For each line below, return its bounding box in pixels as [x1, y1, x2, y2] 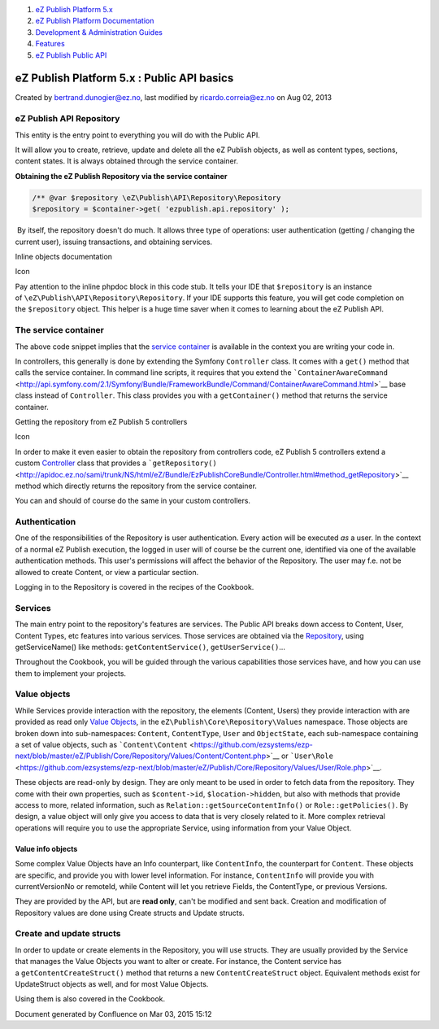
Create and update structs [15, 928, 121, 940]
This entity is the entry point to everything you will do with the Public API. [15, 130, 260, 140]
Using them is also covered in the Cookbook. [15, 994, 166, 1004]
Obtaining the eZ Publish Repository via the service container [15, 171, 228, 181]
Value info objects [15, 844, 78, 853]
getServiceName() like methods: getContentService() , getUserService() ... [15, 642, 286, 652]
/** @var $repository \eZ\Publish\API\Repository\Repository [32, 193, 281, 203]
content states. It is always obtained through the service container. [15, 156, 239, 166]
